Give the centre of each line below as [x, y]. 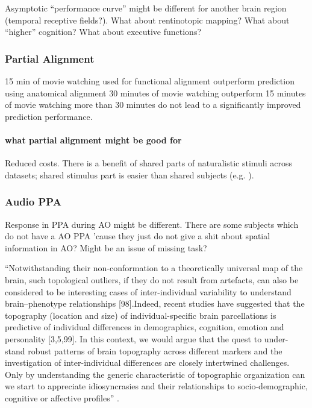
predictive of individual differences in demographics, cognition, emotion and [145, 327]
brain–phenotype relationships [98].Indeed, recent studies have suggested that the [155, 303]
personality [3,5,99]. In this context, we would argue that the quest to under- [147, 338]
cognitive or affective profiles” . [62, 397]
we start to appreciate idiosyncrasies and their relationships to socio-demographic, [156, 386]
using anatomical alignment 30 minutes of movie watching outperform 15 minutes [155, 93]
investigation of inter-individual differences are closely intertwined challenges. [147, 362]
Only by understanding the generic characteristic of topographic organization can [155, 374]
